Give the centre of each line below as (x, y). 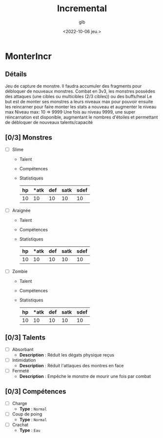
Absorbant (23, 349)
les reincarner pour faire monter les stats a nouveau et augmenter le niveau (81, 107)
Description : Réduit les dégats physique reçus (67, 355)
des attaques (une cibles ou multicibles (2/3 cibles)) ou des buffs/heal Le (79, 96)
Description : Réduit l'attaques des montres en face (71, 365)
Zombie (20, 271)
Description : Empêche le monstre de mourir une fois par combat (85, 376)
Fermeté (20, 371)
